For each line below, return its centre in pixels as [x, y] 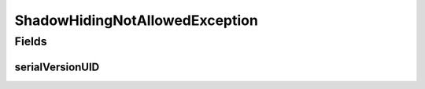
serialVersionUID [57, 67]
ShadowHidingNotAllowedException [137, 20]
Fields [31, 41]
